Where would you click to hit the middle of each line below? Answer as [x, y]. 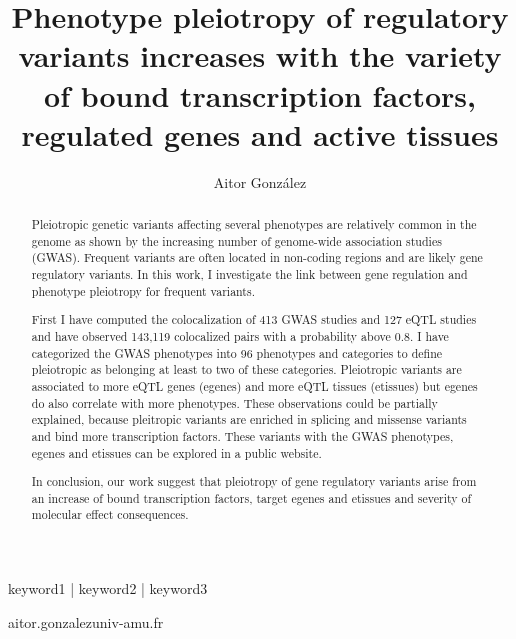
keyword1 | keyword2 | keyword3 [108, 588]
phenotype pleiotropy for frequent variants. [143, 290]
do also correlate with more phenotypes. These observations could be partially [234, 402]
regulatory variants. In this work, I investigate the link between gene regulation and [249, 274]
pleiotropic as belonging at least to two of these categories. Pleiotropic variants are [246, 369]
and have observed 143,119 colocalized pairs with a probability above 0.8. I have [240, 335]
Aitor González [260, 181]
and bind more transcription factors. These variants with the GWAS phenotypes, [242, 435]
